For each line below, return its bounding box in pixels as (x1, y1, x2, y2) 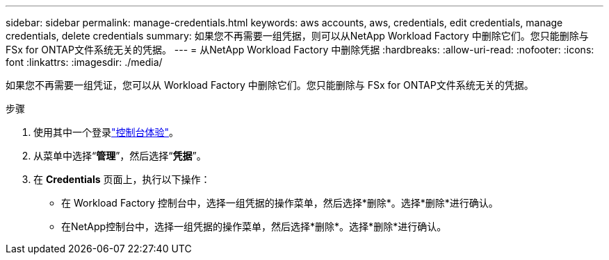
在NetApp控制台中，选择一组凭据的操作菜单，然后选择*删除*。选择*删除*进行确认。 (61, 220, 447, 232)
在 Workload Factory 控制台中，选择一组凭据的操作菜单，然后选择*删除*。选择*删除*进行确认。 (61, 197, 498, 209)
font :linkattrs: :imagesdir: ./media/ (6, 56, 163, 68)
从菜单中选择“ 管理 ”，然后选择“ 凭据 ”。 (33, 150, 206, 162)
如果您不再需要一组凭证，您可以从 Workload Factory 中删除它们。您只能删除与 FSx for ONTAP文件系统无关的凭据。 (6, 79, 534, 91)
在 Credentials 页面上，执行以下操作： (33, 173, 211, 185)
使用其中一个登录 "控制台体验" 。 (33, 126, 179, 138)
